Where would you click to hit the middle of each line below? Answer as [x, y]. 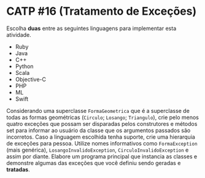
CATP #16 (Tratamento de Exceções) [102, 11]
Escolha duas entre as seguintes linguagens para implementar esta [91, 28]
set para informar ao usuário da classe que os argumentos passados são [99, 130]
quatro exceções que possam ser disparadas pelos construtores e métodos [102, 123]
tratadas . [18, 169]
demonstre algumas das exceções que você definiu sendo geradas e [94, 163]
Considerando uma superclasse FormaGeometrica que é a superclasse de [98, 110]
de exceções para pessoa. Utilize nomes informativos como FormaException [102, 143]
